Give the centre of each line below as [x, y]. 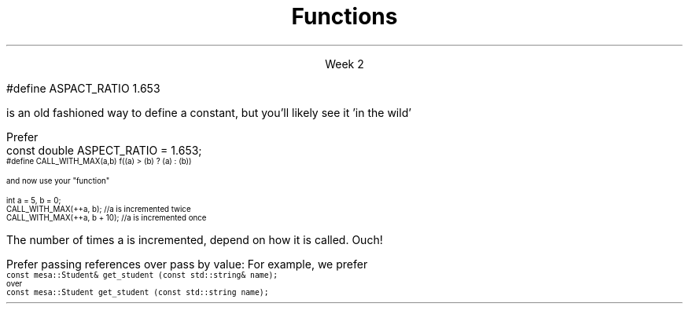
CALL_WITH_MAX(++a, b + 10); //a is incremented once [107, 217]
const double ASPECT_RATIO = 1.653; [104, 150]
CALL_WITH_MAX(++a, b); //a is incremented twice [99, 209]
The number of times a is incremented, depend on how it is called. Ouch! [195, 239]
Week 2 [344, 64]
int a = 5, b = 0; [34, 200]
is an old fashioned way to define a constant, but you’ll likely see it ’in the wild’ [209, 112]
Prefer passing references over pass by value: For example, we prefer [187, 264]
